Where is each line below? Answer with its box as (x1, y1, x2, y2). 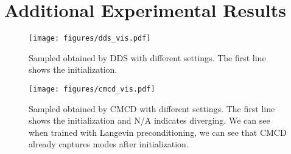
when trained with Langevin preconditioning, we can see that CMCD (29, 126, 287, 138)
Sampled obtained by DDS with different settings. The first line (29, 51, 266, 64)
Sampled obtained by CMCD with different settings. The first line (29, 102, 275, 115)
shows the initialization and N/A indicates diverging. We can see (29, 114, 270, 127)
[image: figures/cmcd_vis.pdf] (29, 84, 155, 93)
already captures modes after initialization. (29, 138, 189, 150)
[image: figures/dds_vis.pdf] (29, 34, 151, 43)
